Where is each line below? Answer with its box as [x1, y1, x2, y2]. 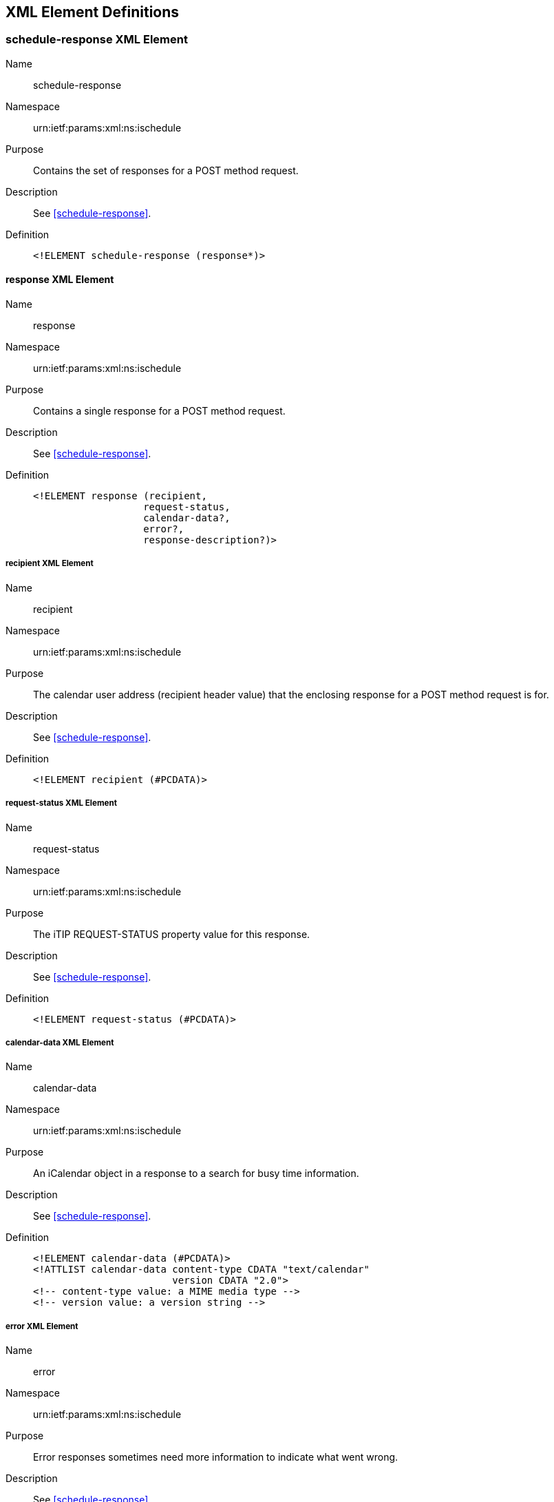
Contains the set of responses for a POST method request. [33, 164, 299, 176]
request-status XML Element [6, 798, 117, 809]
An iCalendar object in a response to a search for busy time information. [33, 1167, 359, 1180]
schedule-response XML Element [6, 32, 188, 47]
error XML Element [6, 1321, 78, 1331]
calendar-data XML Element [6, 1037, 114, 1047]
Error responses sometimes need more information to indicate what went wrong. [33, 1451, 398, 1463]
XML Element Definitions [6, 3, 180, 21]
